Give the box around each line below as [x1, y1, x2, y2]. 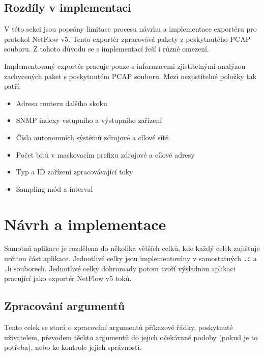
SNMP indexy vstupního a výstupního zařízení [16, 115, 162, 125]
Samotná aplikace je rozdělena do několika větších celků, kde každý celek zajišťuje [4, 243, 260, 253]
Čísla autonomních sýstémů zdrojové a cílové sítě [16, 132, 169, 142]
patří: [4, 81, 21, 91]
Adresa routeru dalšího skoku [16, 97, 107, 108]
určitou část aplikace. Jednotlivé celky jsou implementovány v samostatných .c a [4, 253, 257, 264]
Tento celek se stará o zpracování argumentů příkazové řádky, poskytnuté [4, 322, 233, 333]
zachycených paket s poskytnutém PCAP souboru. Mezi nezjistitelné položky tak [4, 70, 257, 81]
